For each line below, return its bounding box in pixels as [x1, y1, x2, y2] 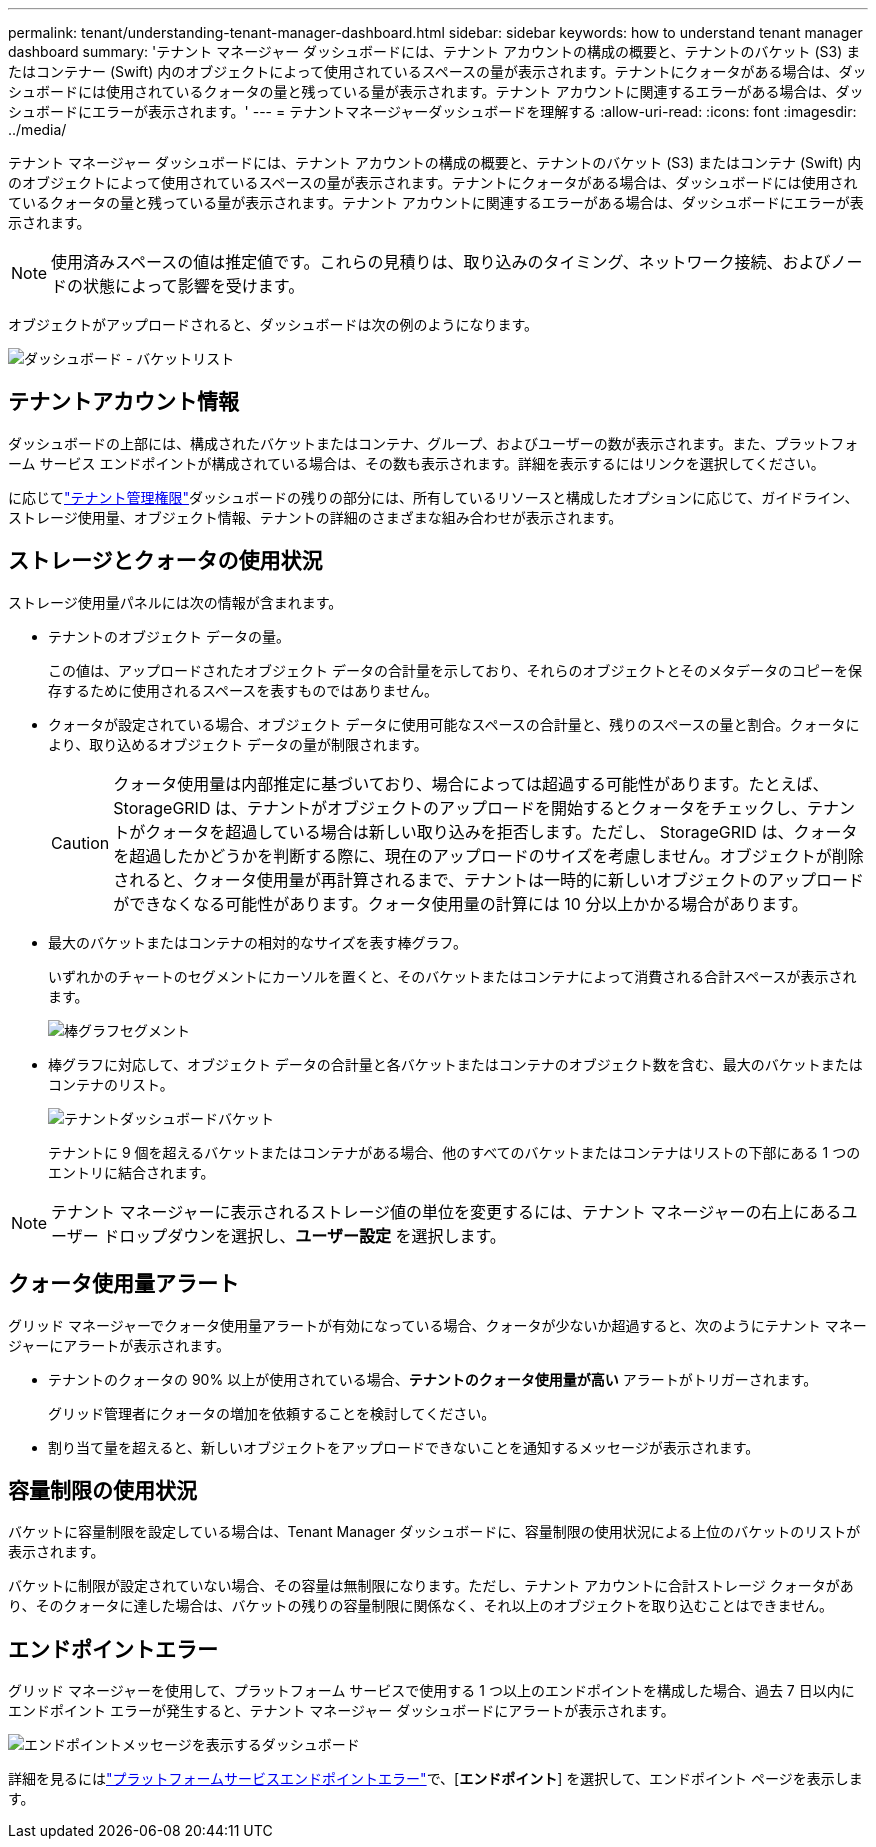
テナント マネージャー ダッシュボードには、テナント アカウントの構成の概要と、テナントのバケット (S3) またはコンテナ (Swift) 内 [8, 154, 862, 171]
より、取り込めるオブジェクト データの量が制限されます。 [48, 735, 428, 753]
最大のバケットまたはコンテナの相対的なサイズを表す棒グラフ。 [48, 933, 468, 951]
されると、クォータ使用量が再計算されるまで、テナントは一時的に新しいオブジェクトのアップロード [113, 869, 865, 890]
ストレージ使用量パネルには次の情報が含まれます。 [8, 593, 343, 611]
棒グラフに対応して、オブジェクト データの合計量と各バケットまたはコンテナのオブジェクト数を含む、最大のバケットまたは [48, 1055, 863, 1073]
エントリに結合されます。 [48, 1163, 215, 1181]
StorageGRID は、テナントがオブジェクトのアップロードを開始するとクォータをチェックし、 [113, 797, 807, 818]
